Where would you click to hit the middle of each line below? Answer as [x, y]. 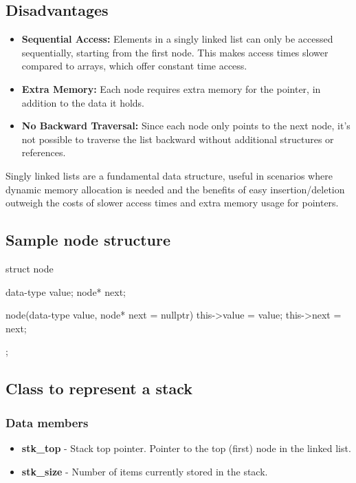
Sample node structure [88, 240]
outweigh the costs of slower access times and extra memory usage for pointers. [172, 203]
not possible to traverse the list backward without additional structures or [178, 139]
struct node [30, 268]
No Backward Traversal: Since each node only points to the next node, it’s [186, 126]
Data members [47, 422]
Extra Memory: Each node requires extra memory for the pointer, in [171, 88]
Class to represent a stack [99, 388]
